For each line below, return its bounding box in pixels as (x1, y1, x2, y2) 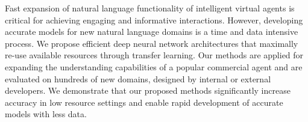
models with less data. (5, 108, 87, 120)
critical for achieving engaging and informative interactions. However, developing (5, 13, 303, 26)
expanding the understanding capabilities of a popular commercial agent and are (5, 60, 303, 73)
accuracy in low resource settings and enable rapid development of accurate (5, 96, 283, 108)
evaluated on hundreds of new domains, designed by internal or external (5, 72, 271, 85)
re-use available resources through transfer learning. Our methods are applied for (5, 49, 304, 61)
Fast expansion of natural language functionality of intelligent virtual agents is (5, 2, 295, 14)
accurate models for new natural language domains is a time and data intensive (5, 25, 298, 38)
